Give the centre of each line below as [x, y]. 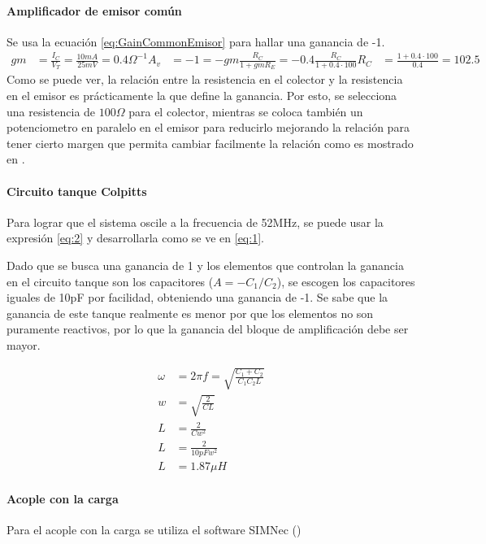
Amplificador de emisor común [94, 10]
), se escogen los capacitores [346, 281]
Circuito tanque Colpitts [77, 191]
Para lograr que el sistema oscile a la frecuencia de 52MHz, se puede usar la [195, 222]
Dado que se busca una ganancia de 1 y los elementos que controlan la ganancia [205, 265]
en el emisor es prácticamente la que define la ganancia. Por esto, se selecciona [202, 95]
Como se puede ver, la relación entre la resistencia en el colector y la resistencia [205, 79]
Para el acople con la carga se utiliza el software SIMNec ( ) [154, 529]
